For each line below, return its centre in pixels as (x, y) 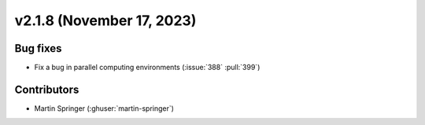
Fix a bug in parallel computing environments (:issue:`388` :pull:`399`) (147, 68)
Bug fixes (38, 48)
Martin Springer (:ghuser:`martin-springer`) (104, 108)
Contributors (47, 89)
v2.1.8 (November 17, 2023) (105, 20)
